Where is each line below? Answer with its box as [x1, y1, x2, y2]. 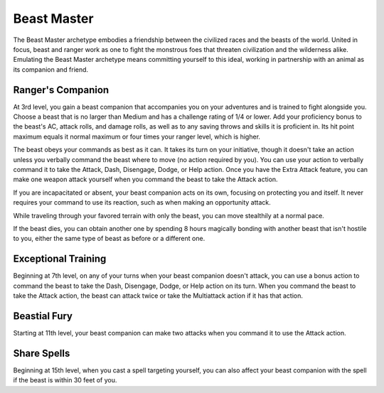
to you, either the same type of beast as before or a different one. [13, 235, 206, 243]
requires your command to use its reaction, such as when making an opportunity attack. [13, 198, 272, 207]
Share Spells [13, 347, 70, 359]
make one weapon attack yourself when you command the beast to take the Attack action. [13, 175, 278, 184]
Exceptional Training [13, 253, 107, 265]
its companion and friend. [13, 65, 89, 74]
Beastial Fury [13, 310, 73, 322]
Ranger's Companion [13, 84, 110, 96]
